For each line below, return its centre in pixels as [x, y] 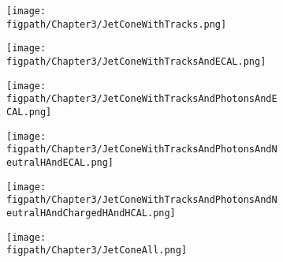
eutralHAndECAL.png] [60, 162]
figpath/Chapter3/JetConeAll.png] [97, 251]
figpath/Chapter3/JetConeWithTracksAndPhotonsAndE [142, 99]
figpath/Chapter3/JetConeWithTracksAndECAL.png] [136, 61]
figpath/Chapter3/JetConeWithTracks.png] [117, 24]
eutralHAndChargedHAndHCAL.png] [91, 213]
